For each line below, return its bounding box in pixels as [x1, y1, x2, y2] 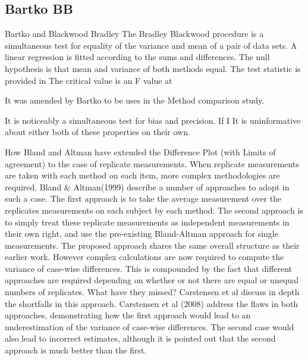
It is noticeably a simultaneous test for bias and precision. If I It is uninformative [5, 114, 301, 126]
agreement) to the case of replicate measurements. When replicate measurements [5, 157, 299, 170]
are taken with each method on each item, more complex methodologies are [5, 169, 280, 181]
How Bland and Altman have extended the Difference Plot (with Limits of [5, 145, 276, 158]
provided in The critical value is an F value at [5, 74, 172, 86]
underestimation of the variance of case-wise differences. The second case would [5, 320, 294, 333]
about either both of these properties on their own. [5, 126, 190, 138]
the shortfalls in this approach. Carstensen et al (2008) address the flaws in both [5, 297, 298, 309]
